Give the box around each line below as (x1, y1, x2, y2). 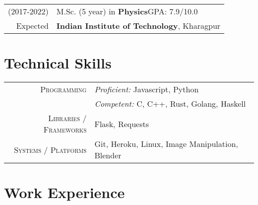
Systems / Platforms (14, 143, 87, 155)
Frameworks (43, 124, 87, 136)
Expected (16, 20, 49, 31)
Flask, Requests (94, 118, 149, 130)
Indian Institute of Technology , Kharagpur (56, 20, 221, 31)
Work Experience (4, 182, 125, 203)
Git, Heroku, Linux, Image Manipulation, (94, 138, 238, 150)
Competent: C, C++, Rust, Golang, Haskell (94, 98, 246, 110)
